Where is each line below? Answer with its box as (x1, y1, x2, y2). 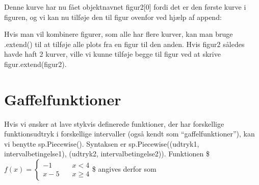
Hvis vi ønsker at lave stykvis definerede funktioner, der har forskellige (4, 118, 224, 129)
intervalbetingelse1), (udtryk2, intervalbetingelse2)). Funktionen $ (4, 148, 210, 159)
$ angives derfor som (92, 164, 157, 174)
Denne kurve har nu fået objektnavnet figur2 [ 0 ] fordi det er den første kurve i (4, 2, 246, 12)
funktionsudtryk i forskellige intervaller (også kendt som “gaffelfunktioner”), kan (4, 128, 255, 139)
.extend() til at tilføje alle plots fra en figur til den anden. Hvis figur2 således (4, 38, 245, 49)
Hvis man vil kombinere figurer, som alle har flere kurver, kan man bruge (4, 29, 233, 39)
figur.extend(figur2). (4, 58, 67, 69)
